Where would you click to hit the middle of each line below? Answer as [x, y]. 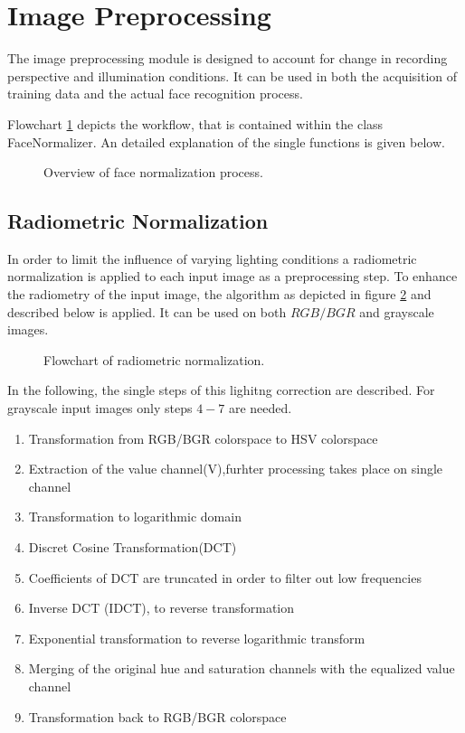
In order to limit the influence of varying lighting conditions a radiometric [212, 258]
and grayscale [397, 311]
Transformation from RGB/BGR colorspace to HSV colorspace [203, 438]
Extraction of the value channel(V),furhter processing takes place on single [236, 469]
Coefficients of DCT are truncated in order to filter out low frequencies [225, 577]
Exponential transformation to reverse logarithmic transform [197, 638]
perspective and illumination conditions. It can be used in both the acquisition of [232, 75]
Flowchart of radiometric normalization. [154, 359]
